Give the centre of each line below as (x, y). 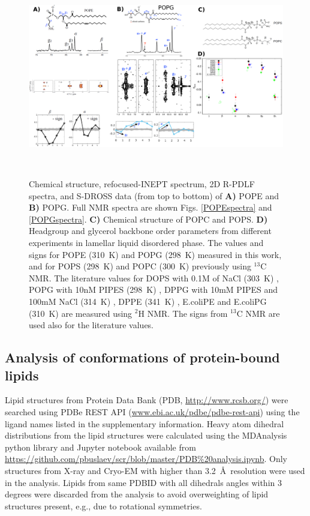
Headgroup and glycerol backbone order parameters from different (150, 231)
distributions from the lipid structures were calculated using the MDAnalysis (146, 435)
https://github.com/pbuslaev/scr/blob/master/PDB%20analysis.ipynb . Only (146, 459)
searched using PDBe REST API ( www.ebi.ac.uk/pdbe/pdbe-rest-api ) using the (152, 411)
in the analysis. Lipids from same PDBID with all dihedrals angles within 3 (143, 482)
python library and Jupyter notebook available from (100, 447)
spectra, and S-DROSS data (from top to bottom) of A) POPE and (154, 195)
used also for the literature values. (91, 325)
